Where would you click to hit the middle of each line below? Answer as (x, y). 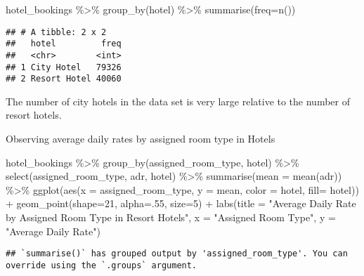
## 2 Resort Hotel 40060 (64, 79)
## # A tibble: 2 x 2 (56, 32)
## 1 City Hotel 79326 (64, 67)
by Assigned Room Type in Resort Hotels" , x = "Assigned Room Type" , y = (171, 217)
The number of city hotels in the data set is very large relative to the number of (178, 101)
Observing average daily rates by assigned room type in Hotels (141, 139)
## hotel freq (64, 44)
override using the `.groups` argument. (102, 265)
